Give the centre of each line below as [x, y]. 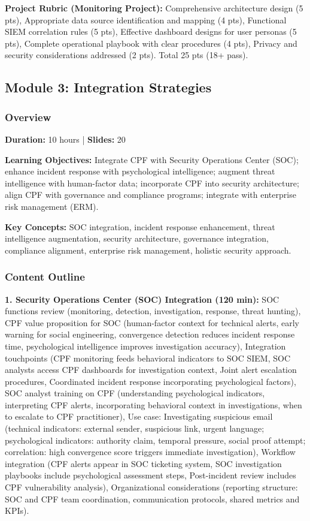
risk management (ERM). [52, 206]
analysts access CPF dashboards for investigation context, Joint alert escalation [151, 370]
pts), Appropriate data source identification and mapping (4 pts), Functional [146, 19]
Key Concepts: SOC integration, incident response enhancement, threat [140, 226]
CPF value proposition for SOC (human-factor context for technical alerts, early [152, 322]
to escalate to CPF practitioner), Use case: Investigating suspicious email [139, 416]
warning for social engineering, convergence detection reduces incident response [150, 334]
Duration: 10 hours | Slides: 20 [65, 139]
